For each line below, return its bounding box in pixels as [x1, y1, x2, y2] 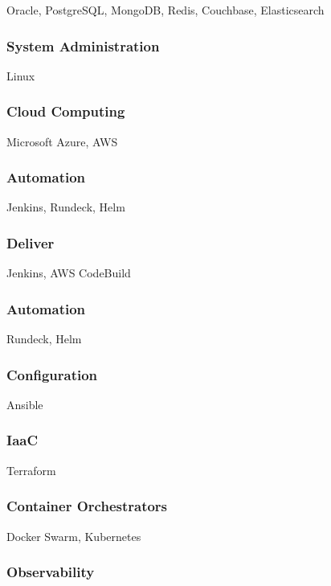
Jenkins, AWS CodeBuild [6, 264, 131, 281]
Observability [6, 562, 95, 582]
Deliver [6, 232, 55, 252]
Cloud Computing [6, 101, 125, 121]
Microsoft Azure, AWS [6, 133, 118, 150]
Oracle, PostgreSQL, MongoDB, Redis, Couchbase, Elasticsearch [6, 2, 325, 18]
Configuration [6, 364, 98, 384]
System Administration [6, 35, 160, 55]
